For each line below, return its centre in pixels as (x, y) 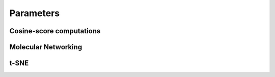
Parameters (35, 13)
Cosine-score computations (55, 31)
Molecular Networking (46, 47)
